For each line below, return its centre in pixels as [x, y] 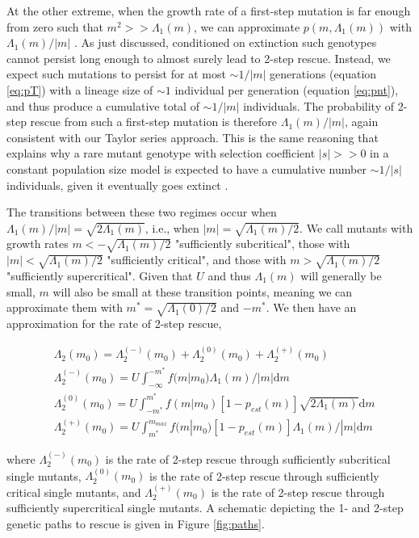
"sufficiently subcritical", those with [262, 244]
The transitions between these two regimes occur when [142, 212]
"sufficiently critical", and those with [197, 260]
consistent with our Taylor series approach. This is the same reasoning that [193, 137]
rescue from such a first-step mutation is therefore [154, 122]
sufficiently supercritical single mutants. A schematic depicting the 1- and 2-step [205, 508]
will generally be [341, 276]
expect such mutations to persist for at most [116, 74]
